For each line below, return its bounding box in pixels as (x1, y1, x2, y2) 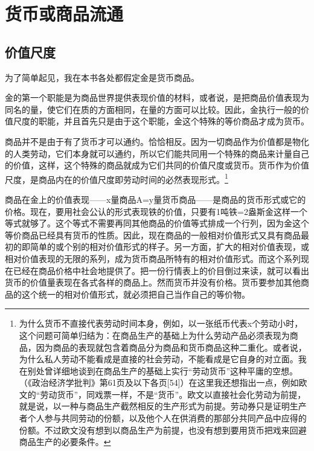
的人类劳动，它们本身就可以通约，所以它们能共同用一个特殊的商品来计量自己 (5, 147, 309, 159)
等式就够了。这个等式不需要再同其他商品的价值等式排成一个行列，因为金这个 (5, 217, 309, 229)
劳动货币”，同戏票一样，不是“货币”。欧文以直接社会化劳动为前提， (40, 388, 306, 400)
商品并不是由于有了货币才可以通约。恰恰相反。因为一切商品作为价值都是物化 (5, 135, 309, 147)
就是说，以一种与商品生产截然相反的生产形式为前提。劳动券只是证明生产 (19, 400, 307, 412)
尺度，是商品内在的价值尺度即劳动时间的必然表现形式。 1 (5, 171, 228, 185)
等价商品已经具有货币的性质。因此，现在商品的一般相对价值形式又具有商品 (5, 228, 301, 241)
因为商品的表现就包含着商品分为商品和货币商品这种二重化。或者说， (36, 341, 307, 353)
